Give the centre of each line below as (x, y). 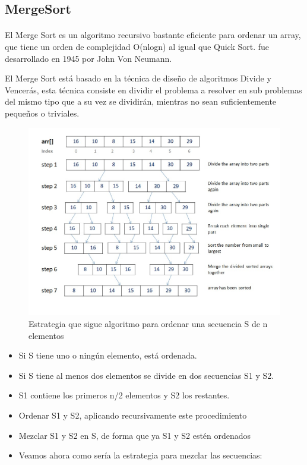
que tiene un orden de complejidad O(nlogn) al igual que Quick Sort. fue (137, 46)
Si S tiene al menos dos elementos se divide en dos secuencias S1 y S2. (146, 375)
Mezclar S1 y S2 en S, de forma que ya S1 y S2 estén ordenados (135, 435)
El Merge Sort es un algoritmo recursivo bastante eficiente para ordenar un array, (153, 35)
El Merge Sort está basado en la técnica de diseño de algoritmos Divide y (138, 78)
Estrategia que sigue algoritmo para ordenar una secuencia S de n (148, 323)
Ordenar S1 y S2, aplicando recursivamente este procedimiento (133, 415)
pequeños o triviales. (42, 113)
